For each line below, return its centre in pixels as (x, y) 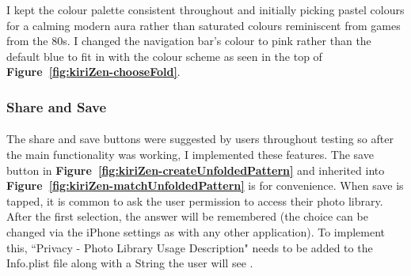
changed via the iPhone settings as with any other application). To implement (196, 231)
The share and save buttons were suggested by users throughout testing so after (200, 139)
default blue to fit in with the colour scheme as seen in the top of (164, 56)
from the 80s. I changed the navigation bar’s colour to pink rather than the (189, 41)
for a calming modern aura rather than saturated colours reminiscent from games (204, 25)
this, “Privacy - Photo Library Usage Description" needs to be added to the (190, 247)
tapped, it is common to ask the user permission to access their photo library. (195, 200)
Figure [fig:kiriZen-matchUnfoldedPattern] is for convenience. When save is (205, 185)
